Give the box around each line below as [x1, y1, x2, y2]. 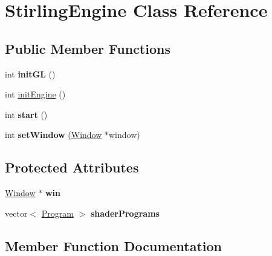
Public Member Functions [5, 39, 170, 57]
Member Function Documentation [5, 236, 222, 255]
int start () [5, 108, 48, 120]
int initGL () [5, 67, 56, 80]
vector [5, 206, 28, 219]
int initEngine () [5, 88, 66, 100]
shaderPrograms [90, 206, 160, 219]
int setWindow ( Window [5, 128, 102, 141]
